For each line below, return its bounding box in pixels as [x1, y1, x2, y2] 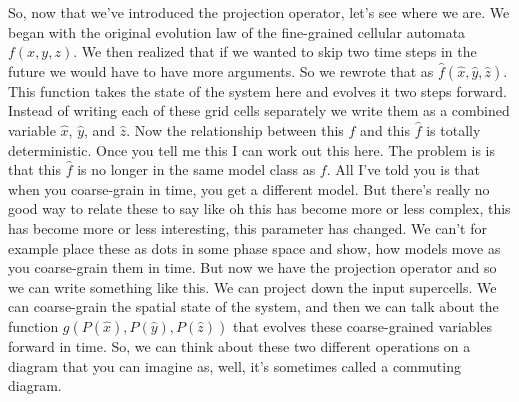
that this [8, 159, 61, 180]
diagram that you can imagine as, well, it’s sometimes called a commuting [8, 355, 461, 376]
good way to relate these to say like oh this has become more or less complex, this [8, 198, 511, 219]
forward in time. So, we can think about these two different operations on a [8, 335, 471, 356]
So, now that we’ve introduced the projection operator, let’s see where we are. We [8, 2, 510, 22]
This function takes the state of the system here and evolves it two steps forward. [8, 80, 507, 101]
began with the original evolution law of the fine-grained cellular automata [8, 21, 466, 42]
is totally [426, 119, 481, 140]
